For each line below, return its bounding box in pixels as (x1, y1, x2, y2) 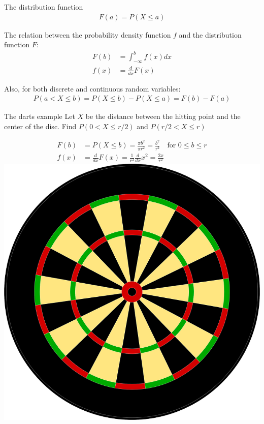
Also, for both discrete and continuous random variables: (4, 83, 181, 94)
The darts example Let (4, 111, 75, 122)
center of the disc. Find (4, 120, 77, 131)
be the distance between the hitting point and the (85, 111, 241, 122)
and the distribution (179, 29, 242, 40)
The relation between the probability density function (4, 29, 171, 40)
